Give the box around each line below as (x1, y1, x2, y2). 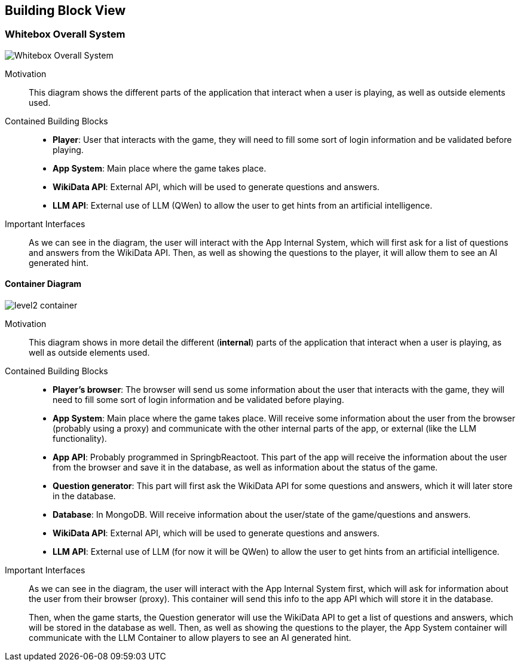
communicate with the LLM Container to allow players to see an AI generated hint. (29, 633, 351, 643)
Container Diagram (5, 279, 82, 289)
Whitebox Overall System (5, 28, 126, 41)
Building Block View (5, 3, 126, 18)
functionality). (53, 433, 107, 444)
